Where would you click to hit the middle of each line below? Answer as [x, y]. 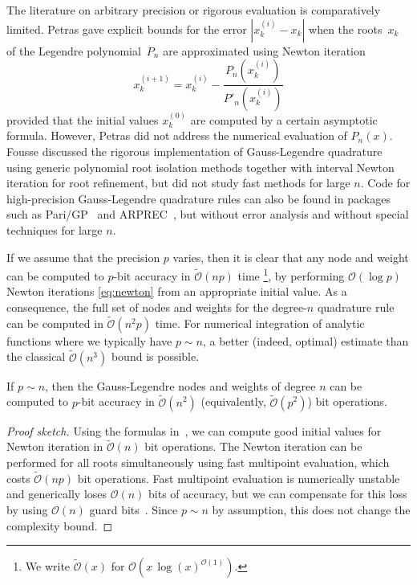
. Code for [385, 183]
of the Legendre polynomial [74, 50]
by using [27, 509]
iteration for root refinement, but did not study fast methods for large [178, 183]
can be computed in [55, 323]
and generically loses [57, 494]
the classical [36, 356]
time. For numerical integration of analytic [260, 323]
